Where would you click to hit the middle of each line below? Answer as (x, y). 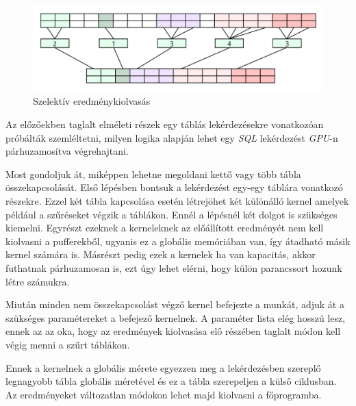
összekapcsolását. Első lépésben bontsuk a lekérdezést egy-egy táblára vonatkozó (174, 187)
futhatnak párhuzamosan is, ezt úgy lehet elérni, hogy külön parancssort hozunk (174, 268)
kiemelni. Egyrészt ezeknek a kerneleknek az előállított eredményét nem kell (165, 228)
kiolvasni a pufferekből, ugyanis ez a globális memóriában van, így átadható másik (178, 241)
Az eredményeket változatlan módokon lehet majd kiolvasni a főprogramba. (164, 394)
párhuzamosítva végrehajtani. (67, 151)
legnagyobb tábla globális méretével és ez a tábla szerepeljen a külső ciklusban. (171, 381)
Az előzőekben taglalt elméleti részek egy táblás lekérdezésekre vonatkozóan (165, 124)
